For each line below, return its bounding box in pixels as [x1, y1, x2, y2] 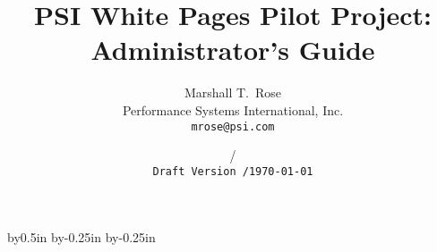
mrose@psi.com [191, 120, 275, 133]
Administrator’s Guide [90, 31, 375, 68]
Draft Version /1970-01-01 [152, 164, 313, 178]
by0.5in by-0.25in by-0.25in [7, 228, 156, 247]
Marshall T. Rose [184, 83, 282, 102]
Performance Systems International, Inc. [122, 100, 344, 119]
